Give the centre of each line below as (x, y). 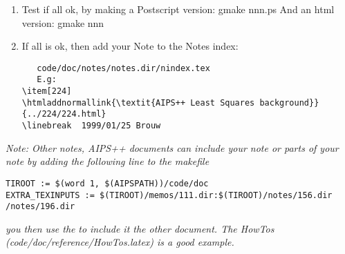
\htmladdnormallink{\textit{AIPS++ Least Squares (138, 102)
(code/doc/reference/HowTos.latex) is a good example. (120, 242)
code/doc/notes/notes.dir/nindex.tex (123, 68)
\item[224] (47, 91)
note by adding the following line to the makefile (108, 161)
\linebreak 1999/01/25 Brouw (91, 126)
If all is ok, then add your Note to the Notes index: (130, 46)
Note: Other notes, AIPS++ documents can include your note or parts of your (172, 147)
